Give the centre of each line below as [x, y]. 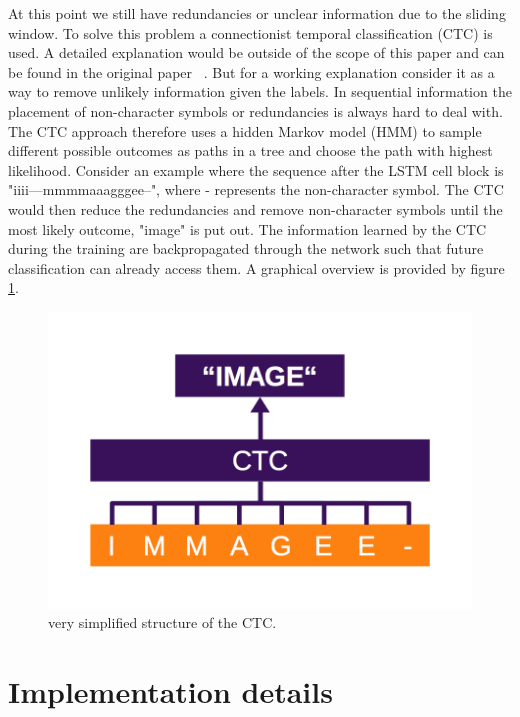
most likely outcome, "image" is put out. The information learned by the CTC [247, 228]
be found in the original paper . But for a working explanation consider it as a [251, 71]
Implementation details [170, 690]
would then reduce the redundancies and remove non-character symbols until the [255, 208]
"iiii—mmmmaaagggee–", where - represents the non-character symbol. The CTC [256, 189]
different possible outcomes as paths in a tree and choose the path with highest [250, 150]
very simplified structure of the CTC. [162, 622]
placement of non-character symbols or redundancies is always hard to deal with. [255, 110]
